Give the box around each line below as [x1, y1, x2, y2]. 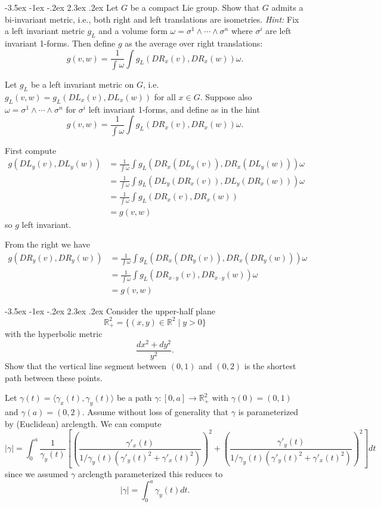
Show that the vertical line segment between [5, 360, 167, 372]
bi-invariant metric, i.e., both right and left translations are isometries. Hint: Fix [5, 13, 299, 25]
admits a [271, 1, 303, 13]
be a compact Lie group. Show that [130, 1, 260, 13]
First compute [5, 144, 57, 156]
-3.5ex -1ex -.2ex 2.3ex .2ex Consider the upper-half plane [5, 304, 215, 317]
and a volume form [98, 24, 168, 37]
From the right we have [5, 238, 90, 251]
